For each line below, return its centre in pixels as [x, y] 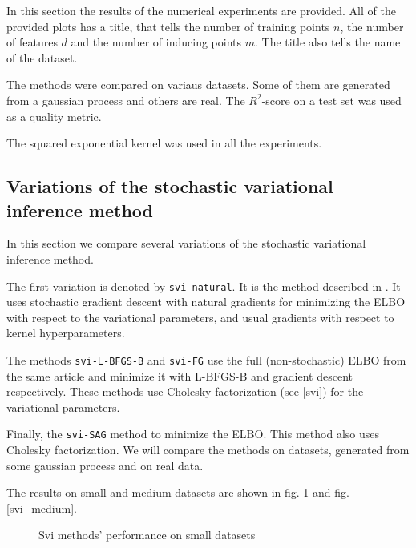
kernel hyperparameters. [66, 333]
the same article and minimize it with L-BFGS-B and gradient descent [180, 375]
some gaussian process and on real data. [105, 465]
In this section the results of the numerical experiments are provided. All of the [201, 10]
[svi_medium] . [42, 508]
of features [32, 42]
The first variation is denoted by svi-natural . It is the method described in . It [204, 286]
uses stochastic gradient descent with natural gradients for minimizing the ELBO [206, 302]
